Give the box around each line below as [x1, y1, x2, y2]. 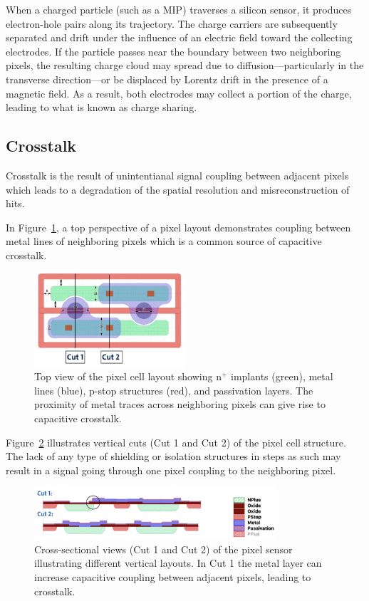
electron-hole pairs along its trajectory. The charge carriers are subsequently [6, 16, 338, 31]
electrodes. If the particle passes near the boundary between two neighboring [6, 43, 341, 58]
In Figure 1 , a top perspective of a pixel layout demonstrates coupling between [6, 219, 351, 234]
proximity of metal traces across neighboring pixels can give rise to [34, 397, 326, 412]
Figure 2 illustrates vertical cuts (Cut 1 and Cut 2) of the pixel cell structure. [6, 434, 346, 449]
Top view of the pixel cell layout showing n [34, 369, 222, 384]
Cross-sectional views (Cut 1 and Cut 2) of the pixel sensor [34, 541, 293, 556]
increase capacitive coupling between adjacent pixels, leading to [34, 569, 311, 584]
